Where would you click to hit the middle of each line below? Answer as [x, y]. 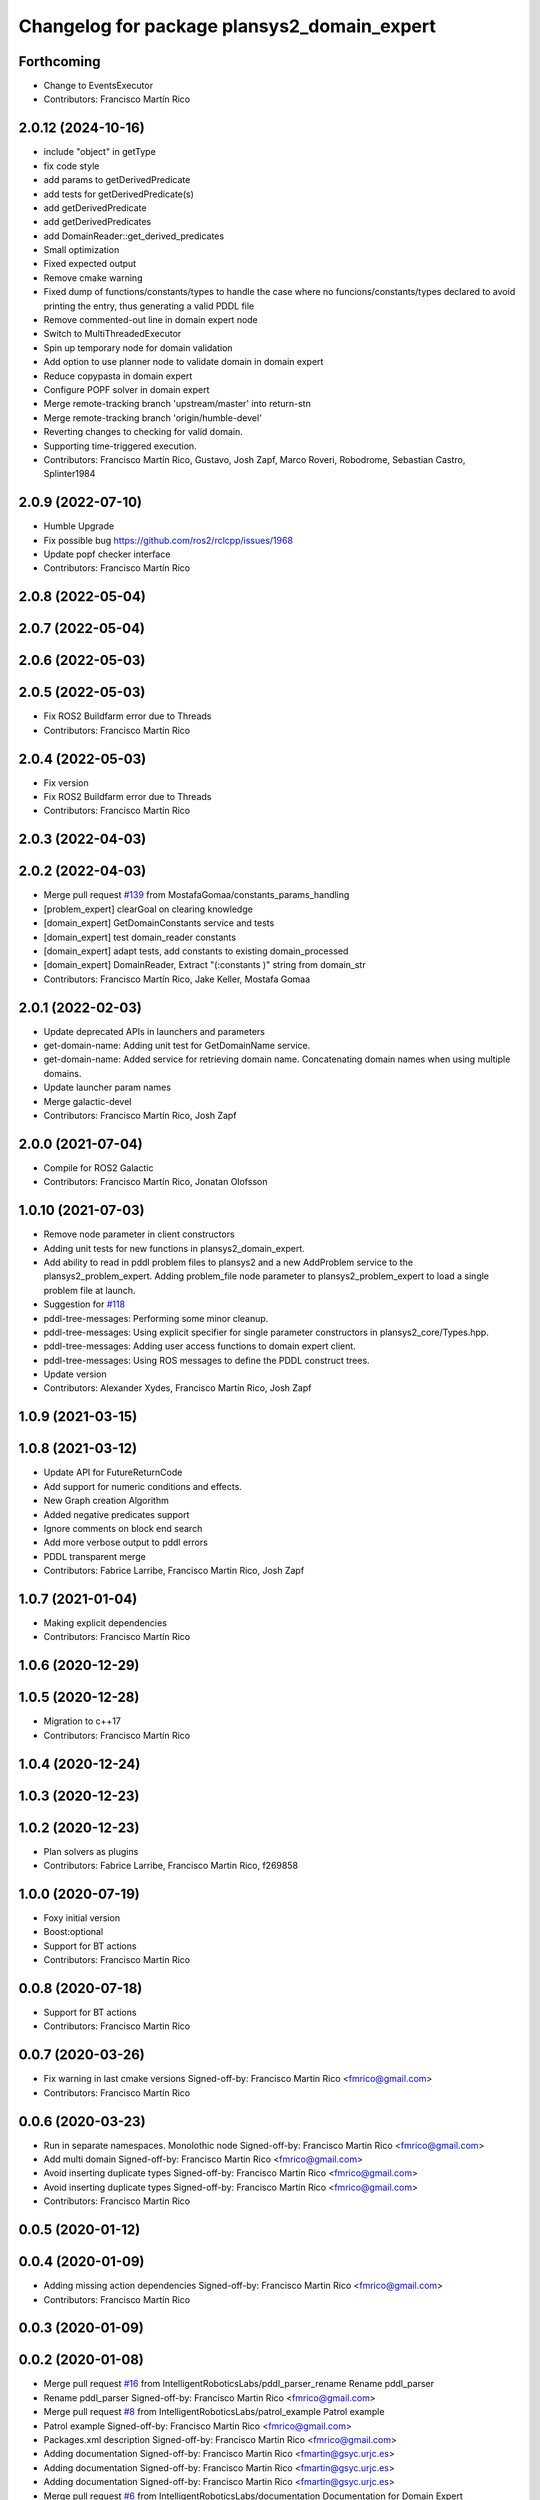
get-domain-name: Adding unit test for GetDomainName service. [177, 1046]
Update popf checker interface [107, 554]
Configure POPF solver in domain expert [126, 389]
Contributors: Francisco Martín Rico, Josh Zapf [140, 1115]
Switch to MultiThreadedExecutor [112, 334]
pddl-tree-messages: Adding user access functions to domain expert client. [200, 1346]
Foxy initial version [81, 1917]
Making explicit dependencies [105, 1623]
